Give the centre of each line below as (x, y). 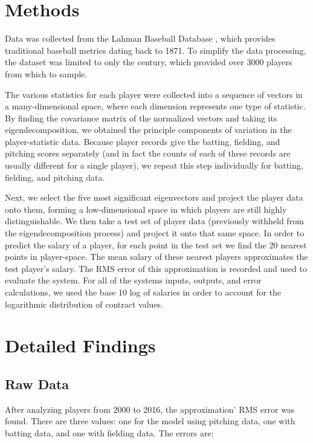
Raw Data (37, 383)
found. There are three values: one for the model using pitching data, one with (150, 421)
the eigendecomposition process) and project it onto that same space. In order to (155, 233)
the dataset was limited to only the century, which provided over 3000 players (149, 62)
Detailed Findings (80, 345)
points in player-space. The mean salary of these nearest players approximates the (156, 257)
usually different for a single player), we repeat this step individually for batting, (154, 165)
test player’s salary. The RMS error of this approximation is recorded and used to (156, 268)
